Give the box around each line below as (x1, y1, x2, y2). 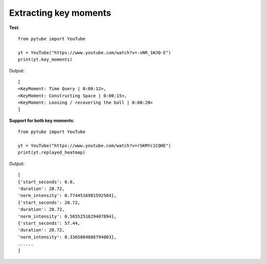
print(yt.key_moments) (18, 57, 73, 63)
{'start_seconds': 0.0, (18, 179, 75, 185)
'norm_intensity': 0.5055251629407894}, (18, 213, 117, 219)
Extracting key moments (9, 7, 111, 18)
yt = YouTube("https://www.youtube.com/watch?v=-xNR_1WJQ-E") (18, 50, 171, 55)
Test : (9, 25, 20, 31)
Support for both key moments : (9, 117, 75, 123)
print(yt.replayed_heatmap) (18, 150, 86, 155)
